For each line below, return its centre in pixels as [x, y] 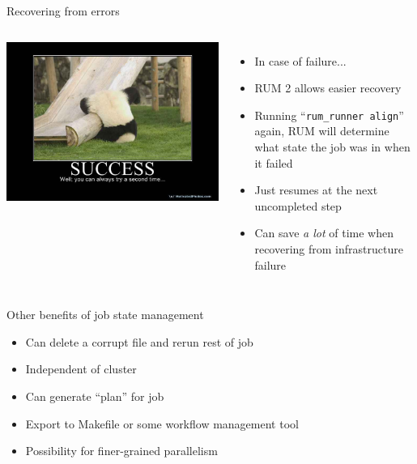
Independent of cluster [81, 369]
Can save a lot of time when [324, 233]
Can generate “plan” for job [95, 396]
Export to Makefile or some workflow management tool [162, 423]
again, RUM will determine [322, 131]
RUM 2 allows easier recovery [328, 88]
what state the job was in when [332, 147]
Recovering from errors [63, 11]
